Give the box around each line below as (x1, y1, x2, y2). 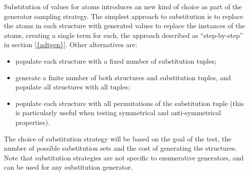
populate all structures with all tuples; (15, 82, 130, 92)
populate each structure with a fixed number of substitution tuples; (15, 55, 217, 66)
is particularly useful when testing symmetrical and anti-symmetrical (15, 107, 221, 118)
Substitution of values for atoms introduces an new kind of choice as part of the (4, 1, 242, 11)
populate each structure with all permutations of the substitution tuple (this (15, 98, 244, 108)
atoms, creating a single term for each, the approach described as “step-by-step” (4, 30, 243, 40)
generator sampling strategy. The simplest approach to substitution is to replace (4, 11, 244, 21)
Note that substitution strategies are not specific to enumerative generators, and (4, 152, 244, 162)
